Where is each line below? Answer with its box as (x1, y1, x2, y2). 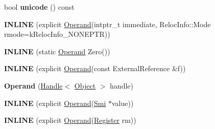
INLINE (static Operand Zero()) (4, 46, 110, 56)
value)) (112, 97, 134, 108)
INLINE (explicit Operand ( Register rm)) (4, 115, 136, 125)
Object (74, 80, 96, 91)
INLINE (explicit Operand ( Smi (4, 97, 106, 108)
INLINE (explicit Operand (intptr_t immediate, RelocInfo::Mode (4, 18, 211, 29)
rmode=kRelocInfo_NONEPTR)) (4, 29, 110, 39)
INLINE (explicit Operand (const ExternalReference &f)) (4, 63, 186, 74)
